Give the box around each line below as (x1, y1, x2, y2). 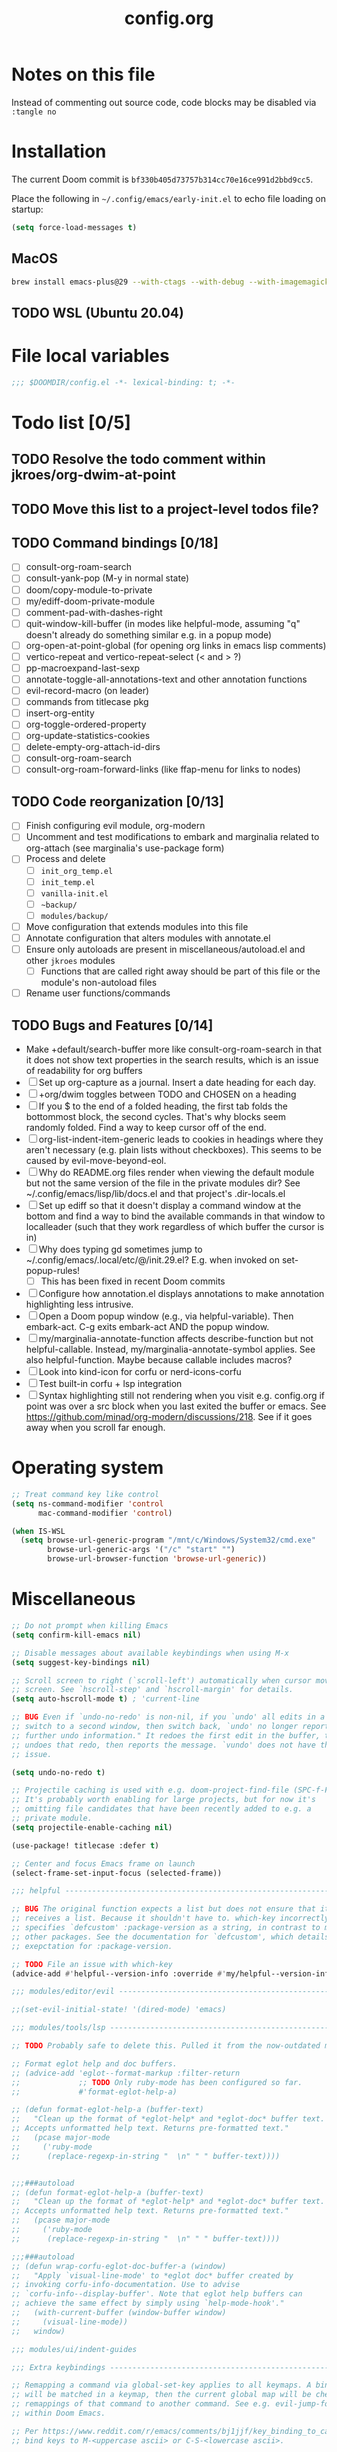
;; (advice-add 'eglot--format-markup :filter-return (11, 2068, 241, 2078)
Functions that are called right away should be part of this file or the (40, 965, 321, 977)
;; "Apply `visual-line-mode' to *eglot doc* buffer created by (11, 2270, 294, 2281)
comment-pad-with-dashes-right (25, 606, 163, 618)
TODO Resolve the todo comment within (11, 451, 266, 468)
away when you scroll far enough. (25, 1422, 166, 1434)
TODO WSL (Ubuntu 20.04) (11, 304, 184, 321)
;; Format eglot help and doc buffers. (11, 2058, 178, 2069)
